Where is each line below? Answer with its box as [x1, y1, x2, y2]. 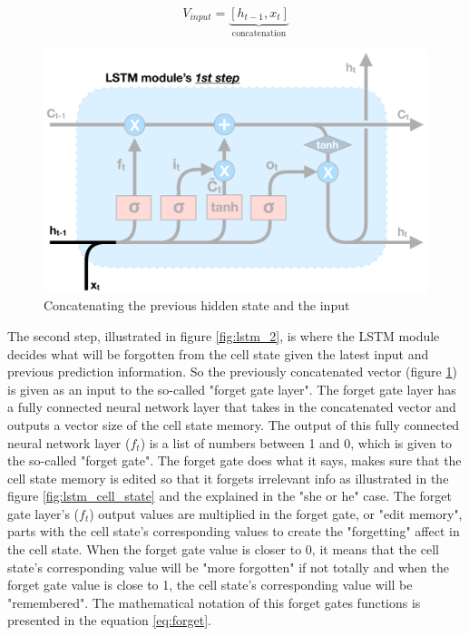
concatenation [231, 28, 287, 38]
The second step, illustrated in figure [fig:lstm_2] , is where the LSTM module [7, 326, 440, 345]
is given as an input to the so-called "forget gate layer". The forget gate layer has [7, 379, 456, 398]
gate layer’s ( [7, 504, 80, 523]
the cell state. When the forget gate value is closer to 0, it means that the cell [7, 540, 439, 559]
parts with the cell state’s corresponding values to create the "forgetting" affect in [7, 522, 460, 541]
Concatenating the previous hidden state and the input [44, 296, 350, 315]
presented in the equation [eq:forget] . [7, 611, 211, 630]
